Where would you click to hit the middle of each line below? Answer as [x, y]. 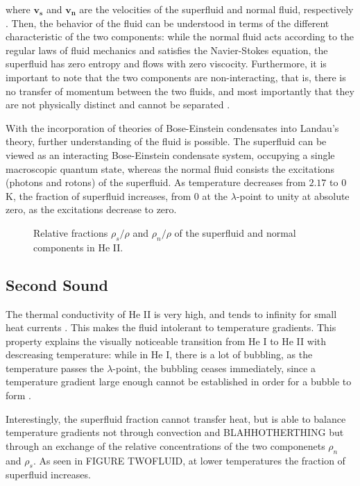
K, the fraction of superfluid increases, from [98, 195]
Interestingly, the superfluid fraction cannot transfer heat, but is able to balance [176, 418]
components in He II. [78, 247]
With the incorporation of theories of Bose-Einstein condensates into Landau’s [172, 127]
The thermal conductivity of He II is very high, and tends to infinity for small [171, 313]
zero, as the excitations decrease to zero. [91, 209]
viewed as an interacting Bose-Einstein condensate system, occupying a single [170, 154]
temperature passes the [55, 368]
